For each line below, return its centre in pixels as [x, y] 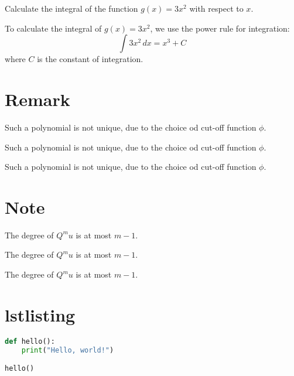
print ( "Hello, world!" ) [68, 350]
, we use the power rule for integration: [220, 28]
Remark [37, 99]
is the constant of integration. [90, 59]
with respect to [216, 8]
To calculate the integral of [53, 28]
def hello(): [30, 341]
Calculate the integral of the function [71, 8]
